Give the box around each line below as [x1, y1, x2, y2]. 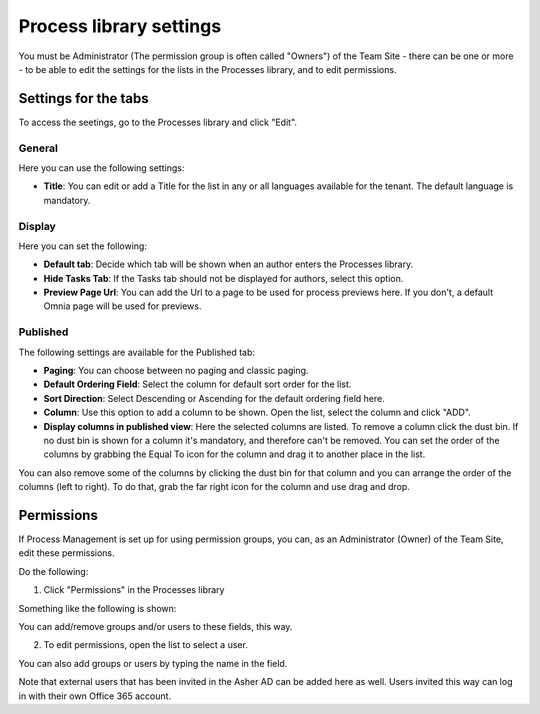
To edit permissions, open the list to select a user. [43, 639, 249, 651]
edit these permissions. [18, 547, 115, 559]
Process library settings [18, 15, 222, 37]
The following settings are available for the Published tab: [18, 346, 255, 358]
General [18, 141, 59, 155]
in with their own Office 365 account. [18, 690, 172, 702]
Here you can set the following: [18, 240, 147, 252]
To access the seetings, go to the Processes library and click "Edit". [18, 116, 298, 128]
